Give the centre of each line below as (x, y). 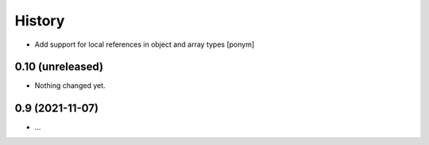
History (40, 21)
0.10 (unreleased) (59, 67)
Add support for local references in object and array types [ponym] (145, 44)
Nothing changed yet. (70, 86)
